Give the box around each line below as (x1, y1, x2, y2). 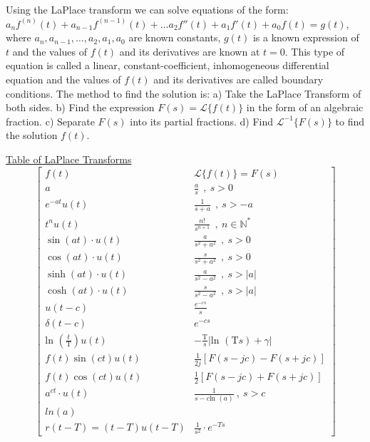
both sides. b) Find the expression (6, 100, 155, 115)
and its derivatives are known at (119, 43, 260, 58)
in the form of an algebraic (246, 100, 364, 115)
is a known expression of (252, 30, 359, 45)
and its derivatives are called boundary (153, 71, 324, 86)
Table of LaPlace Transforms (6, 151, 132, 166)
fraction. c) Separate (6, 113, 95, 128)
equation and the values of (6, 71, 121, 86)
